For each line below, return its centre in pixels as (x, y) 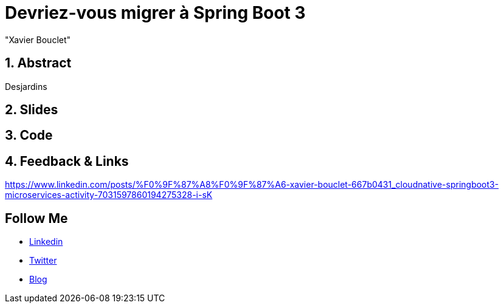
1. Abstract (38, 63)
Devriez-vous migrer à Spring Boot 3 (155, 13)
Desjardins (26, 86)
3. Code (29, 135)
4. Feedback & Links (67, 161)
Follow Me (36, 218)
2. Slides (32, 110)
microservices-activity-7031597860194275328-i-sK (109, 195)
